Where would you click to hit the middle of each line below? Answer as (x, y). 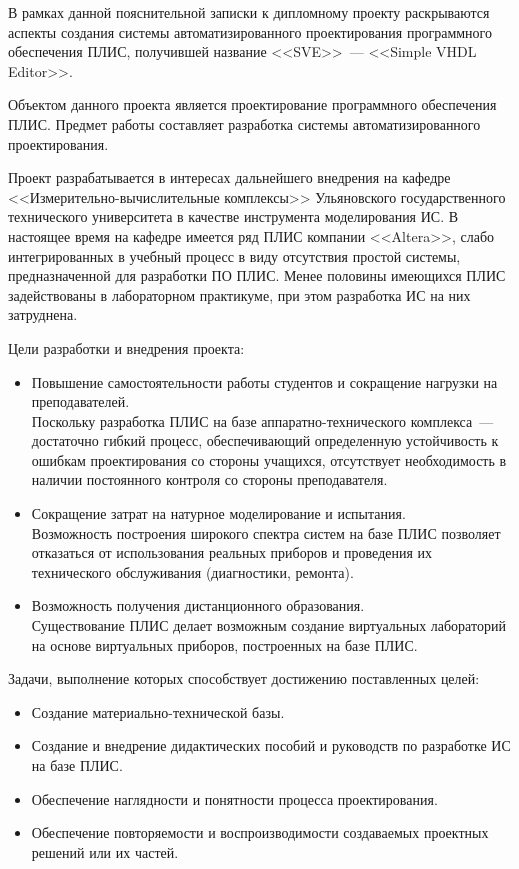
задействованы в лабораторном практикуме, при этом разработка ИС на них (239, 294)
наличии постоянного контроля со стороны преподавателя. (209, 479)
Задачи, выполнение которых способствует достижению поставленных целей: (244, 678)
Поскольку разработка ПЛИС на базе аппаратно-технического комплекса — (262, 420)
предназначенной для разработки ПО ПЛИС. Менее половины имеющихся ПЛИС (257, 275)
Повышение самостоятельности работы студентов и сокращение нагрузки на (264, 381)
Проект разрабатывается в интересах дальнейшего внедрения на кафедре (229, 177)
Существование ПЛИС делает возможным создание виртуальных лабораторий (268, 625)
